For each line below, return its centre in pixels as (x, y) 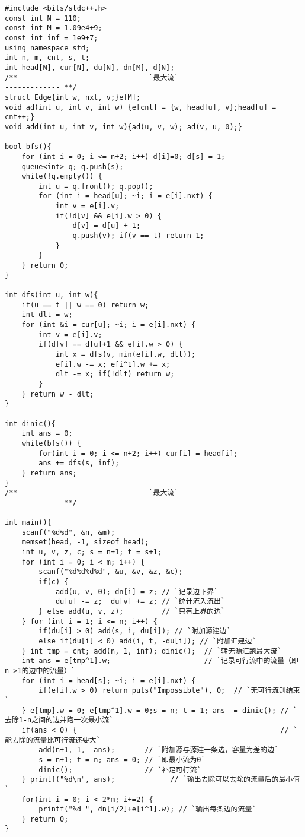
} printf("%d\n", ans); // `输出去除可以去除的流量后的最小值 (161, 780)
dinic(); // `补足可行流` (120, 770)
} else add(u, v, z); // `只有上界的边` (132, 612)
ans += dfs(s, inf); (79, 463)
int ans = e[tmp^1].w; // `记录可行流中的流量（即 (160, 661)
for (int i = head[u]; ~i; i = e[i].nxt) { (126, 196)
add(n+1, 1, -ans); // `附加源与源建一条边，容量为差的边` (159, 750)
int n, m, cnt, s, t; (47, 58)
